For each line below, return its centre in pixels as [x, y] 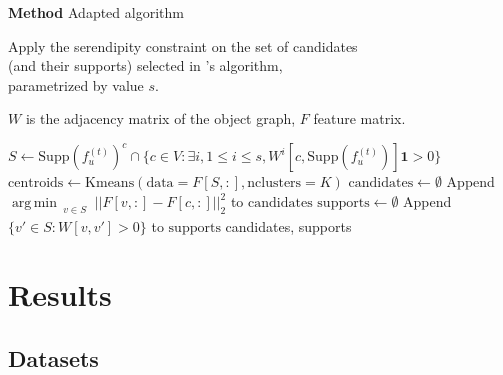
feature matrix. [359, 118]
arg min [34, 203]
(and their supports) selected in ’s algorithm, [145, 65]
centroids [36, 183]
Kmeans [110, 183]
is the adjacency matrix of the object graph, [160, 118]
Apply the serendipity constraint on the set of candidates [183, 45]
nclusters [274, 183]
